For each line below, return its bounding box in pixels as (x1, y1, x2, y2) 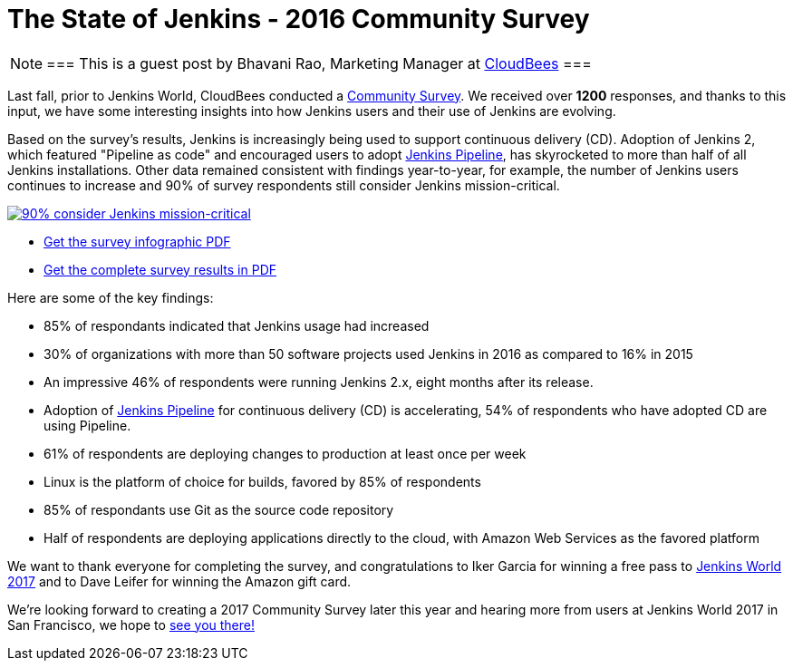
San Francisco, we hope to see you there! (7, 616, 255, 633)
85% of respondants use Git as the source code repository (44, 501, 394, 518)
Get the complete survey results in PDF (44, 261, 276, 277)
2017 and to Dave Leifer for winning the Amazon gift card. (7, 573, 352, 589)
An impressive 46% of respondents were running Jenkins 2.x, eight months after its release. (44, 373, 594, 390)
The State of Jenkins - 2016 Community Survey (7, 4, 590, 34)
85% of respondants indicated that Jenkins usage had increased (44, 317, 430, 334)
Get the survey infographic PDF (44, 233, 231, 249)
